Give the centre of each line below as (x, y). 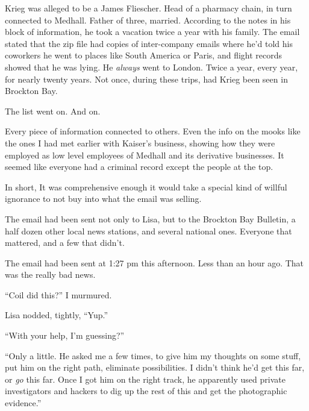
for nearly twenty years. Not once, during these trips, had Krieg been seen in (146, 79)
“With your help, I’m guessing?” (65, 335)
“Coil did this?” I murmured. (58, 294)
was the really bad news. (50, 275)
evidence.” (23, 403)
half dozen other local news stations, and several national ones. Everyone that (148, 231)
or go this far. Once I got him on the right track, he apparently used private (145, 379)
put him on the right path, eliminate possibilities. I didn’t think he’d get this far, (155, 367)
